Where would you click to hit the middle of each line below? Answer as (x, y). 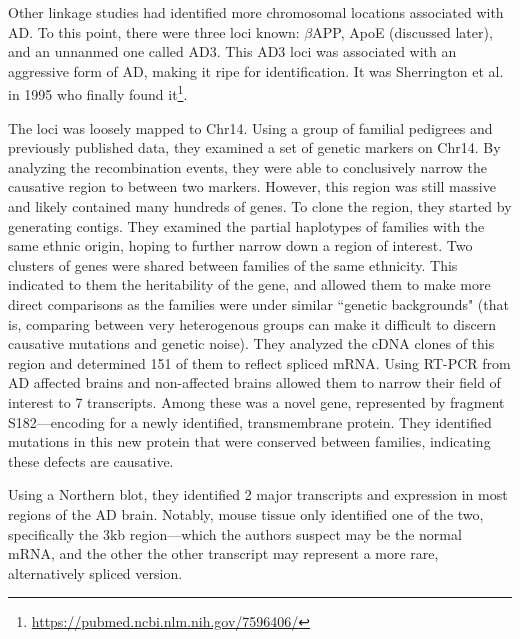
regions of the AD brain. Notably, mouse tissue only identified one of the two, (246, 513)
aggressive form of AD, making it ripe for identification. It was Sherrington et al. (256, 70)
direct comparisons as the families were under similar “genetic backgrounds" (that (258, 303)
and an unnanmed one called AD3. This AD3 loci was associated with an (232, 51)
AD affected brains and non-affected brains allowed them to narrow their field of (254, 382)
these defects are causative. (91, 460)
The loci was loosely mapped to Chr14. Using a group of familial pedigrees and (250, 127)
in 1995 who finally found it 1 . (98, 93)
